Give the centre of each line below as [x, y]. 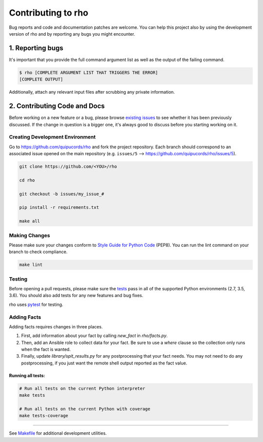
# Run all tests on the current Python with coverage [85, 409]
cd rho [27, 180]
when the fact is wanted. [46, 349]
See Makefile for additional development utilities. [58, 433]
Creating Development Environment [52, 137]
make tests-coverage [44, 416]
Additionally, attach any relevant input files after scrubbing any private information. [92, 92]
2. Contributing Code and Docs [57, 106]
